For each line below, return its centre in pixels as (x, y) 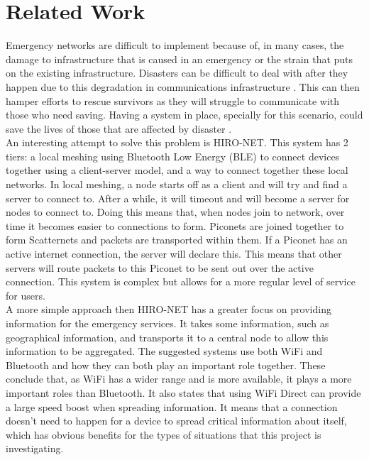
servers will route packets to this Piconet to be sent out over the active (160, 267)
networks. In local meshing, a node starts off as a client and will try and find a (177, 184)
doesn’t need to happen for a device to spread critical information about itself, (176, 421)
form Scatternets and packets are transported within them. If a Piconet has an (177, 240)
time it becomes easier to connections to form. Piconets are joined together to (175, 225)
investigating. (35, 448)
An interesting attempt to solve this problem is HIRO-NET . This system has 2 (177, 142)
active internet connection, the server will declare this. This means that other (174, 254)
